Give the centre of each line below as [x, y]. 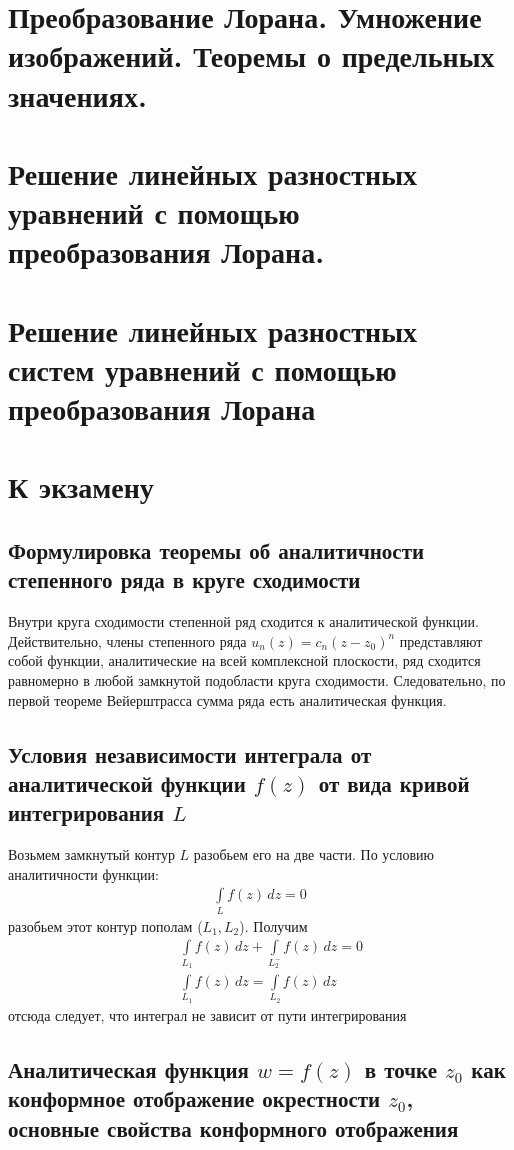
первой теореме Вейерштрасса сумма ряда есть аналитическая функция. [227, 699]
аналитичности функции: [83, 873]
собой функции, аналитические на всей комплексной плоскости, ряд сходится [244, 660]
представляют [441, 640]
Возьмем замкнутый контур [91, 854]
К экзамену [81, 486]
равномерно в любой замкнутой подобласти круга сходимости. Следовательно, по [257, 680]
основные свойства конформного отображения [233, 1127]
